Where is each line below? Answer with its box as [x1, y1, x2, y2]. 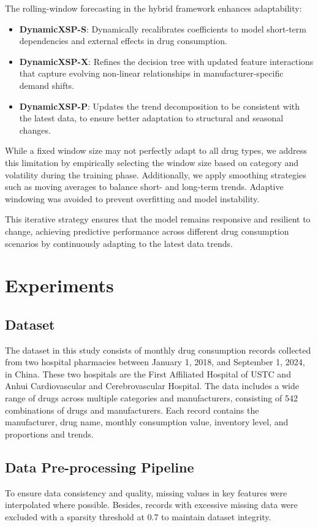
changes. [19, 123, 51, 136]
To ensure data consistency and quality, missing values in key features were [5, 486, 287, 499]
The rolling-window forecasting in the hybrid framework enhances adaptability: [5, 2, 302, 14]
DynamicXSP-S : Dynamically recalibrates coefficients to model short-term [19, 22, 306, 35]
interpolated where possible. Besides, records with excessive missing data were [5, 498, 298, 511]
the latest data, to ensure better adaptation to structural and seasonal [19, 112, 284, 124]
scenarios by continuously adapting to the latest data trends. [5, 237, 233, 249]
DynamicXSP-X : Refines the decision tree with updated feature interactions [19, 55, 314, 67]
